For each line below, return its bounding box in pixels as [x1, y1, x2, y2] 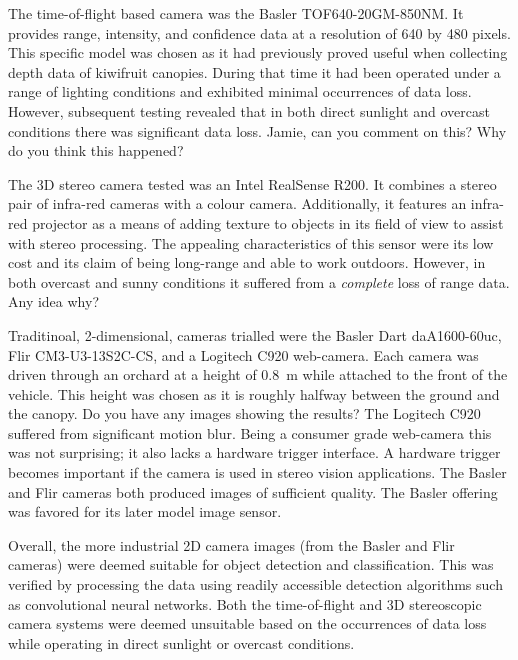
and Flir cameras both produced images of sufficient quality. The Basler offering [8, 481, 498, 502]
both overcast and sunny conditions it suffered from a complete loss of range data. [8, 271, 510, 292]
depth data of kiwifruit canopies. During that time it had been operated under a [8, 61, 501, 82]
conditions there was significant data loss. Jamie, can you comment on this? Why [8, 120, 507, 141]
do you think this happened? [8, 140, 184, 161]
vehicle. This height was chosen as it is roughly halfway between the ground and [8, 383, 500, 404]
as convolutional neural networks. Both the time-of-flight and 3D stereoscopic [8, 593, 482, 614]
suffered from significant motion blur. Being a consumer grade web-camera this [8, 422, 492, 443]
